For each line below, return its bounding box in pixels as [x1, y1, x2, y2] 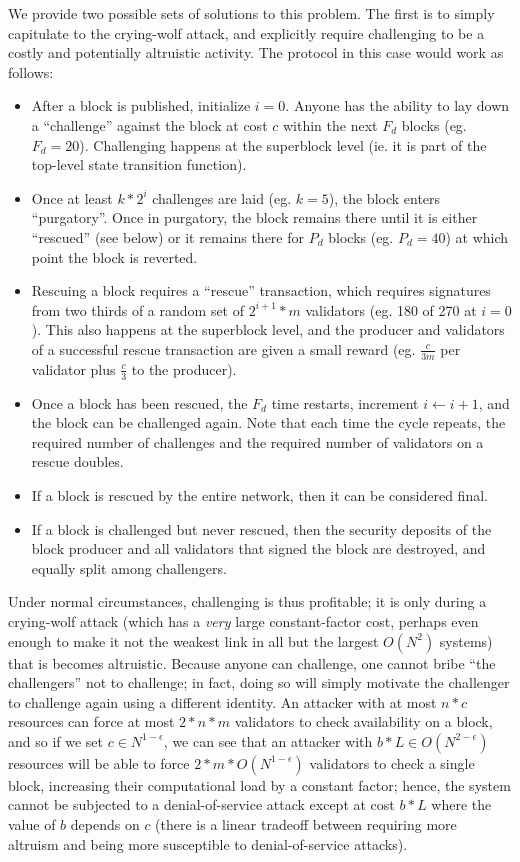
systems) [439, 630, 493, 651]
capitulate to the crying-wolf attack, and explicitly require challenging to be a [8, 22, 485, 43]
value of [8, 814, 56, 835]
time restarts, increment [271, 392, 419, 413]
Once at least [31, 187, 113, 208]
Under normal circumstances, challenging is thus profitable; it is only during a [8, 591, 487, 612]
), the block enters [328, 187, 441, 208]
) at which [445, 226, 509, 247]
